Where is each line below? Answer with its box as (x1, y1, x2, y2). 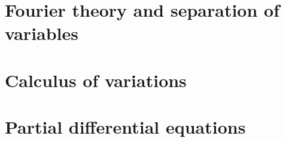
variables (5, 21, 79, 45)
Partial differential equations (5, 115, 246, 139)
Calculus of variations (5, 67, 187, 92)
